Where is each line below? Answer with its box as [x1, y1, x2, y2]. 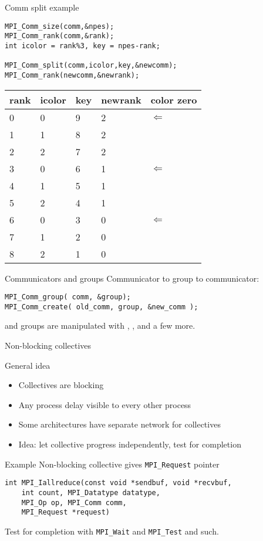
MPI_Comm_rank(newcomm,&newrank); [5, 71, 140, 79]
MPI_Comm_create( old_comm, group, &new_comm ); [5, 302, 198, 311]
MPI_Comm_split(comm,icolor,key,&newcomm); [5, 61, 177, 70]
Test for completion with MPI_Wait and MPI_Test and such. [5, 525, 219, 537]
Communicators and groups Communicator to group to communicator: [5, 272, 259, 284]
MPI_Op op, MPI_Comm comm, [21, 498, 127, 507]
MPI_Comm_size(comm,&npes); [5, 22, 114, 31]
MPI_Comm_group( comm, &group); [5, 293, 131, 302]
